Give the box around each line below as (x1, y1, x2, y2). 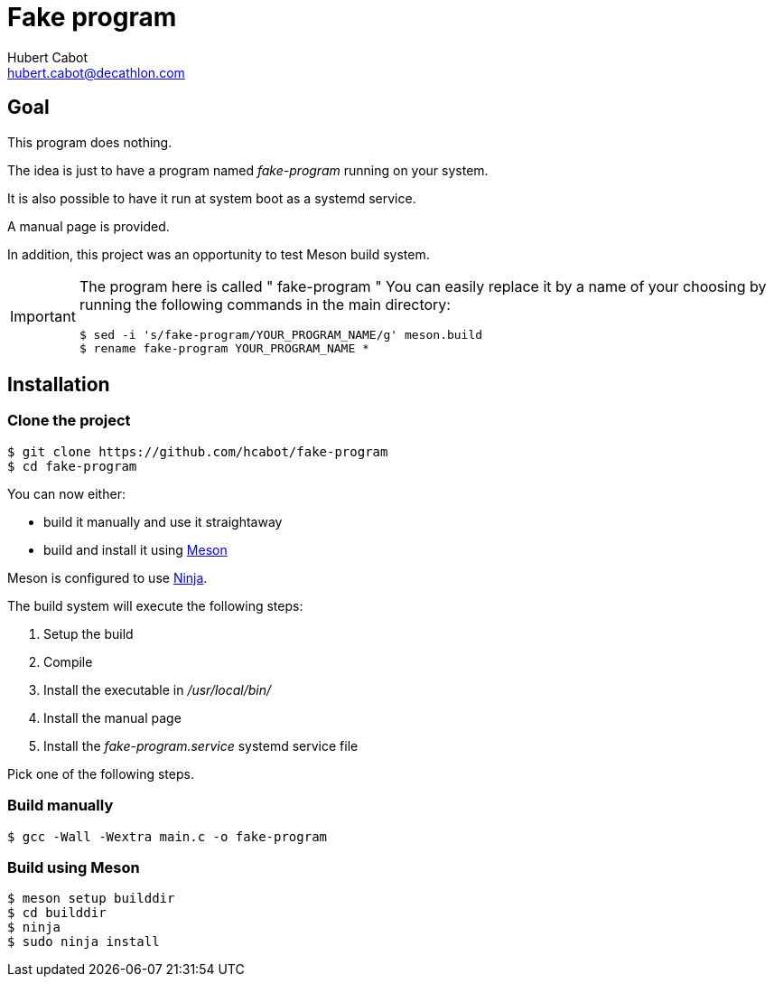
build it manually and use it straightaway (43, 513, 283, 529)
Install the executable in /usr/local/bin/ (43, 681, 272, 698)
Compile (43, 653, 93, 670)
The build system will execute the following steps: (7, 597, 303, 614)
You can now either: (7, 485, 126, 501)
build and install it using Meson (43, 541, 228, 558)
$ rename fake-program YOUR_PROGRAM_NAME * (79, 341, 369, 355)
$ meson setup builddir (7, 891, 175, 906)
